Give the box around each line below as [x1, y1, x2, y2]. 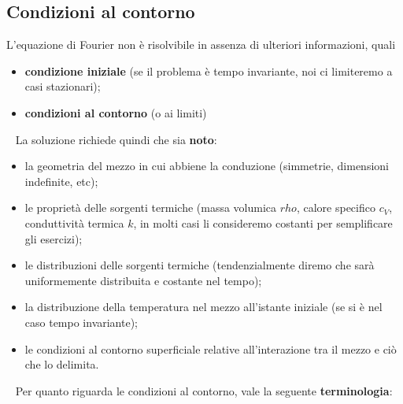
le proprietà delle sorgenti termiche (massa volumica [24, 199, 277, 216]
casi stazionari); [24, 78, 101, 95]
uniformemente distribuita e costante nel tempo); [24, 272, 262, 288]
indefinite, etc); [24, 172, 98, 189]
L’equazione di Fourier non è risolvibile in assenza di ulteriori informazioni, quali [6, 36, 396, 53]
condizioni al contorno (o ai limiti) [24, 104, 207, 120]
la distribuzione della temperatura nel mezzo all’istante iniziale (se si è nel [24, 298, 383, 315]
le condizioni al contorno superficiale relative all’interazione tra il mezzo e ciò [24, 340, 397, 357]
